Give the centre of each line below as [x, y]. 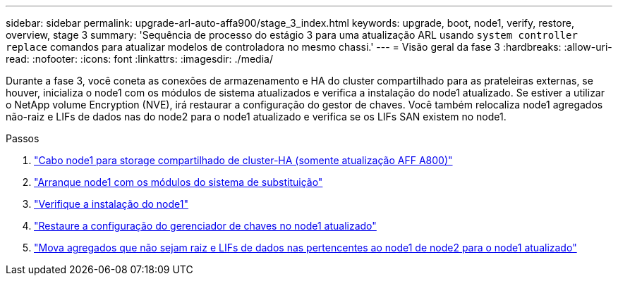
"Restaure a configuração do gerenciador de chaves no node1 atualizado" [205, 226]
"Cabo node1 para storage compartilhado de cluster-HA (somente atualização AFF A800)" [243, 160]
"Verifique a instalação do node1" [111, 204]
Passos [23, 138]
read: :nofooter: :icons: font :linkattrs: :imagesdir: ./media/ [139, 59]
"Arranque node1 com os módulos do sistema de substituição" [178, 182]
